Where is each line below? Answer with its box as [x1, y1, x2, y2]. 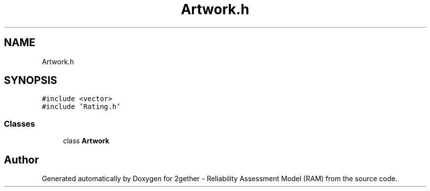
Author [4, 153, 39, 166]
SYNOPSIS [4, 74, 57, 87]
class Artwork [63, 136, 109, 145]
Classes [4, 118, 35, 129]
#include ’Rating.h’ [42, 103, 121, 111]
